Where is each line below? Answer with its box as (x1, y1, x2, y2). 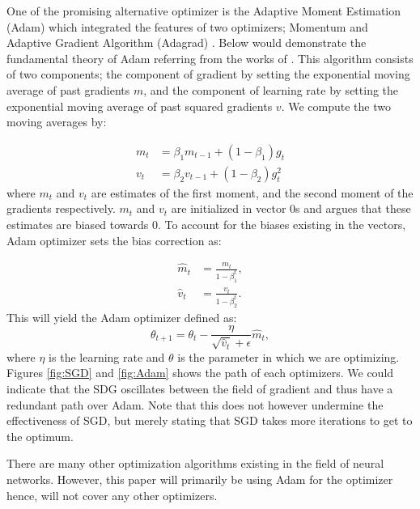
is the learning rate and (49, 348, 165, 365)
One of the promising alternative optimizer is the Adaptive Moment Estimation (6, 2, 401, 19)
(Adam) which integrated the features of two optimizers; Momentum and (6, 18, 368, 35)
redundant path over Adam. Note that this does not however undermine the (6, 396, 384, 413)
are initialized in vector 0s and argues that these (171, 200, 411, 217)
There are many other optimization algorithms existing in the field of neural (6, 455, 384, 472)
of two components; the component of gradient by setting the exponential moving (6, 66, 410, 83)
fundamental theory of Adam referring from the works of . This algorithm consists (6, 49, 414, 66)
